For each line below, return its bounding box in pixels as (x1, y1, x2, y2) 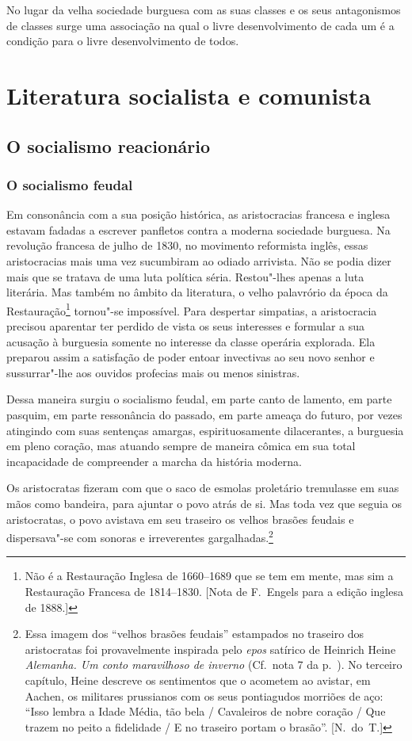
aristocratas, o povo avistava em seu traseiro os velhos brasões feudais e (6, 510, 354, 527)
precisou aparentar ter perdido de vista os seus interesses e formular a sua (6, 317, 365, 334)
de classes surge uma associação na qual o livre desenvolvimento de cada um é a (6, 17, 395, 33)
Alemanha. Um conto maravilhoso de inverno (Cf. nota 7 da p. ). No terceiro (25, 656, 402, 673)
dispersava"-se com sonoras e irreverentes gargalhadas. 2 (6, 527, 273, 545)
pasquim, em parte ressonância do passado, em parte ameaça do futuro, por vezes (6, 406, 402, 422)
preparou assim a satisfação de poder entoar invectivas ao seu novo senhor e (6, 349, 375, 365)
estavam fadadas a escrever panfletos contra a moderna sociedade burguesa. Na (6, 221, 391, 238)
